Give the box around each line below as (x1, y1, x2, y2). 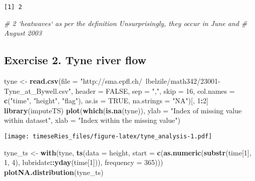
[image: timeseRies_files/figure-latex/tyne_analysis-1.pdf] (4, 133, 212, 140)
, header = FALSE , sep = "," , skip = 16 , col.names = (71, 85, 235, 96)
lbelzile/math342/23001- (145, 76, 220, 86)
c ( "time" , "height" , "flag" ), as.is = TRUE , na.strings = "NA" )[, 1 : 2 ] (4, 95, 208, 106)
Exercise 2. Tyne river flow (4, 52, 147, 68)
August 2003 (4, 28, 42, 38)
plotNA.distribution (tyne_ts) (4, 166, 104, 177)
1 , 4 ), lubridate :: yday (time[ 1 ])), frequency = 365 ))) (4, 157, 163, 167)
